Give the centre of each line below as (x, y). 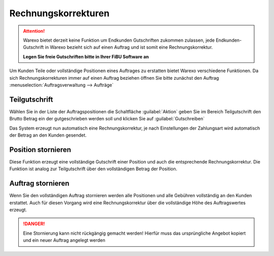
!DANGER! (34, 224)
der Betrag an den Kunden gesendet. (48, 135)
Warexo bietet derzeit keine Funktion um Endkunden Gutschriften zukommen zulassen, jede (119, 40)
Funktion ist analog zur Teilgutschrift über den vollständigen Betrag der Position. (93, 169)
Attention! (34, 31)
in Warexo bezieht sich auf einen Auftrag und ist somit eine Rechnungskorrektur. (129, 47)
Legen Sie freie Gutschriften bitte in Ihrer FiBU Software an (86, 56)
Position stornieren (40, 150)
